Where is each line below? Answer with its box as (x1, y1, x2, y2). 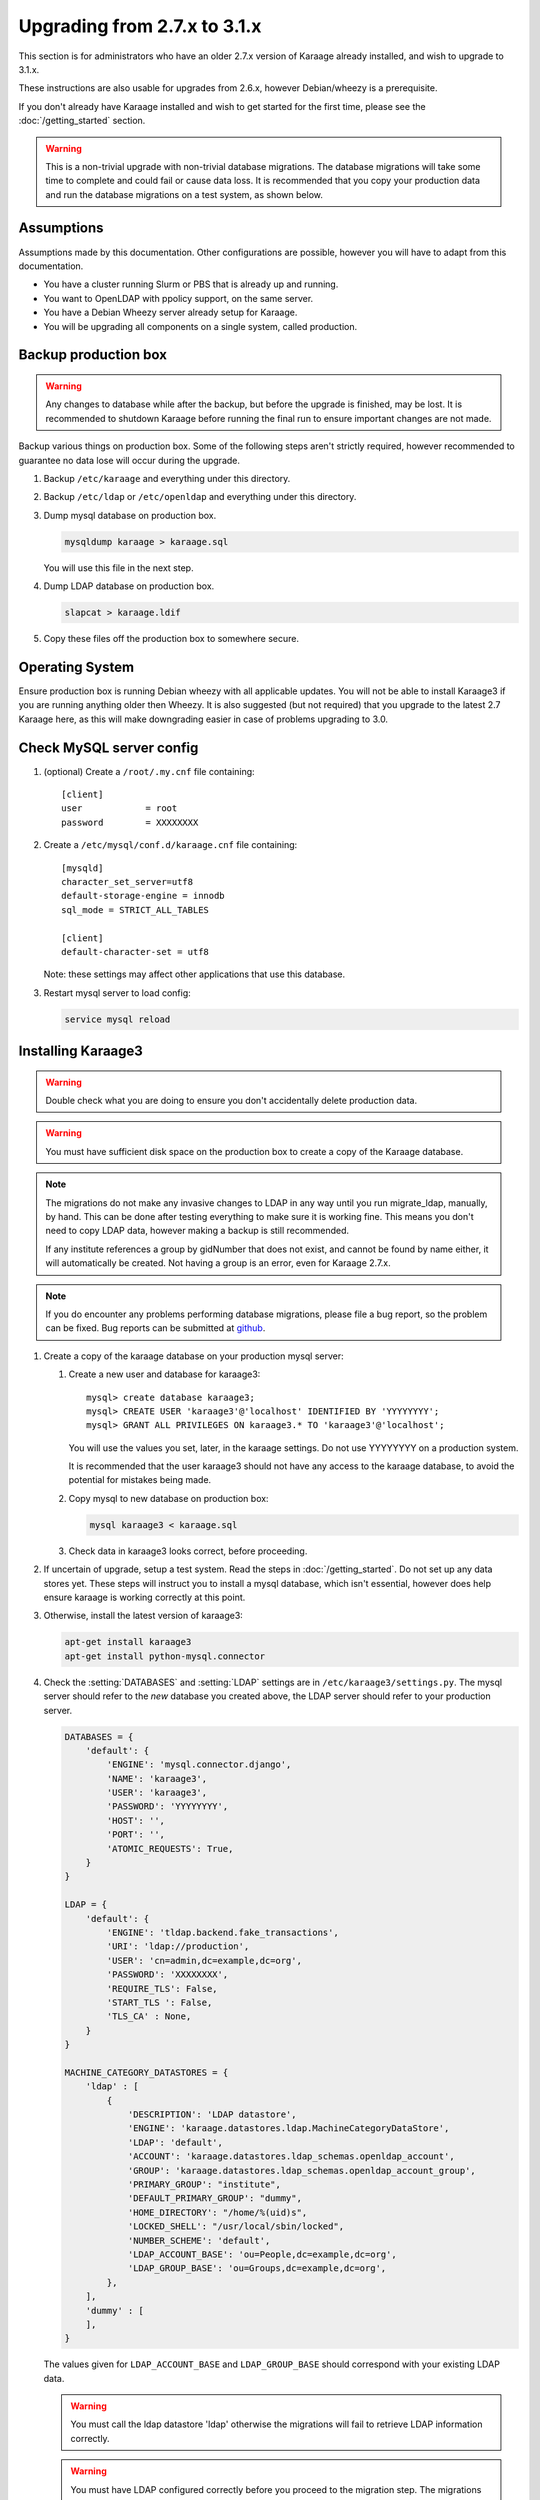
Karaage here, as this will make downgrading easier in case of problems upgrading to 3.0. (18, 713, 389, 725)
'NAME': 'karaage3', (106, 1773, 208, 1784)
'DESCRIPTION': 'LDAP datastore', (127, 2109, 297, 2120)
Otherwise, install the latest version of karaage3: (43, 1610, 244, 1622)
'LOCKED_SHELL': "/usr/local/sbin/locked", (127, 2221, 345, 2232)
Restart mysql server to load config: (43, 986, 192, 999)
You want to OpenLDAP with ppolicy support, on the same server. (43, 292, 314, 304)
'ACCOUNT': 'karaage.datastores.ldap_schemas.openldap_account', (127, 2151, 455, 2162)
